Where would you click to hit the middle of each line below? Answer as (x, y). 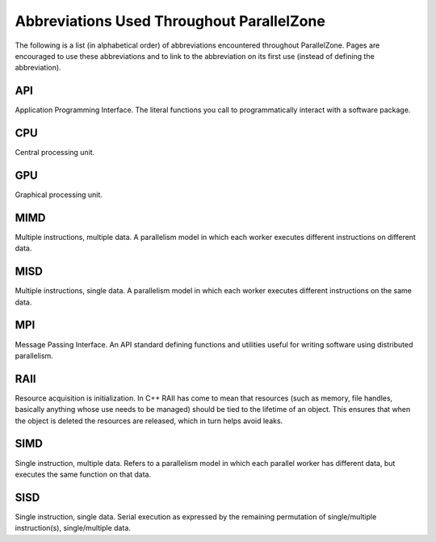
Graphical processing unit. (59, 195)
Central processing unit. (55, 153)
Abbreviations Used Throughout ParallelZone (170, 21)
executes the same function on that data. (83, 474)
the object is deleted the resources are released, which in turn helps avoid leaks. (149, 421)
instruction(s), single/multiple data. (73, 528)
